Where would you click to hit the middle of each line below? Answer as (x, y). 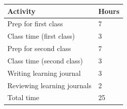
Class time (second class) (45, 60)
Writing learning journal (44, 73)
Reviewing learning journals (49, 85)
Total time (23, 97)
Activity (21, 11)
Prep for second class (39, 48)
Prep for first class (35, 24)
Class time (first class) (41, 36)
